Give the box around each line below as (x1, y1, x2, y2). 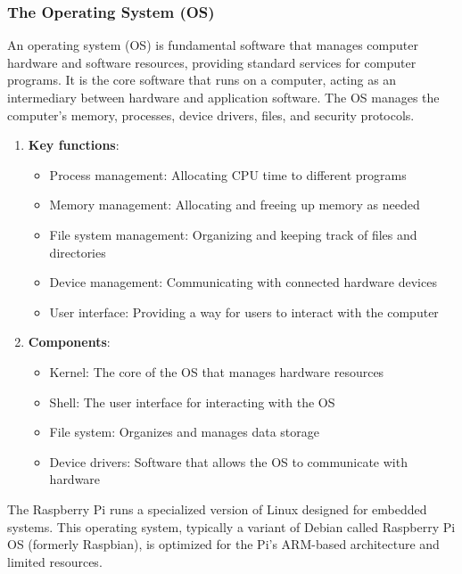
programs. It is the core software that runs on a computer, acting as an (7, 70, 397, 89)
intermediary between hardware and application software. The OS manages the (7, 88, 440, 106)
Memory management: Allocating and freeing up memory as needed (49, 195, 420, 214)
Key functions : (28, 135, 120, 154)
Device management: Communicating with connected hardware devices (49, 273, 437, 291)
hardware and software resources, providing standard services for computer (7, 53, 417, 71)
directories (49, 242, 106, 261)
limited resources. (7, 552, 103, 570)
